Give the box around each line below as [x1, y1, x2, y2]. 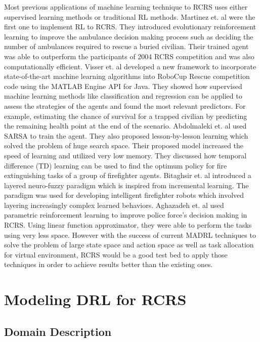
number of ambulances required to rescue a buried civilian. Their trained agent [4, 41, 249, 52]
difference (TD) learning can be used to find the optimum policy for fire [4, 160, 227, 170]
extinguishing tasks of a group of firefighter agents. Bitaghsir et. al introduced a [4, 170, 251, 181]
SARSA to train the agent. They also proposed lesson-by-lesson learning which [4, 130, 248, 141]
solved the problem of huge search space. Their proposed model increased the [4, 140, 244, 151]
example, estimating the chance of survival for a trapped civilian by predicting [4, 110, 247, 121]
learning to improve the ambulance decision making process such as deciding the [4, 31, 253, 41]
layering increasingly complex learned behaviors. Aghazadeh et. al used [4, 199, 224, 210]
